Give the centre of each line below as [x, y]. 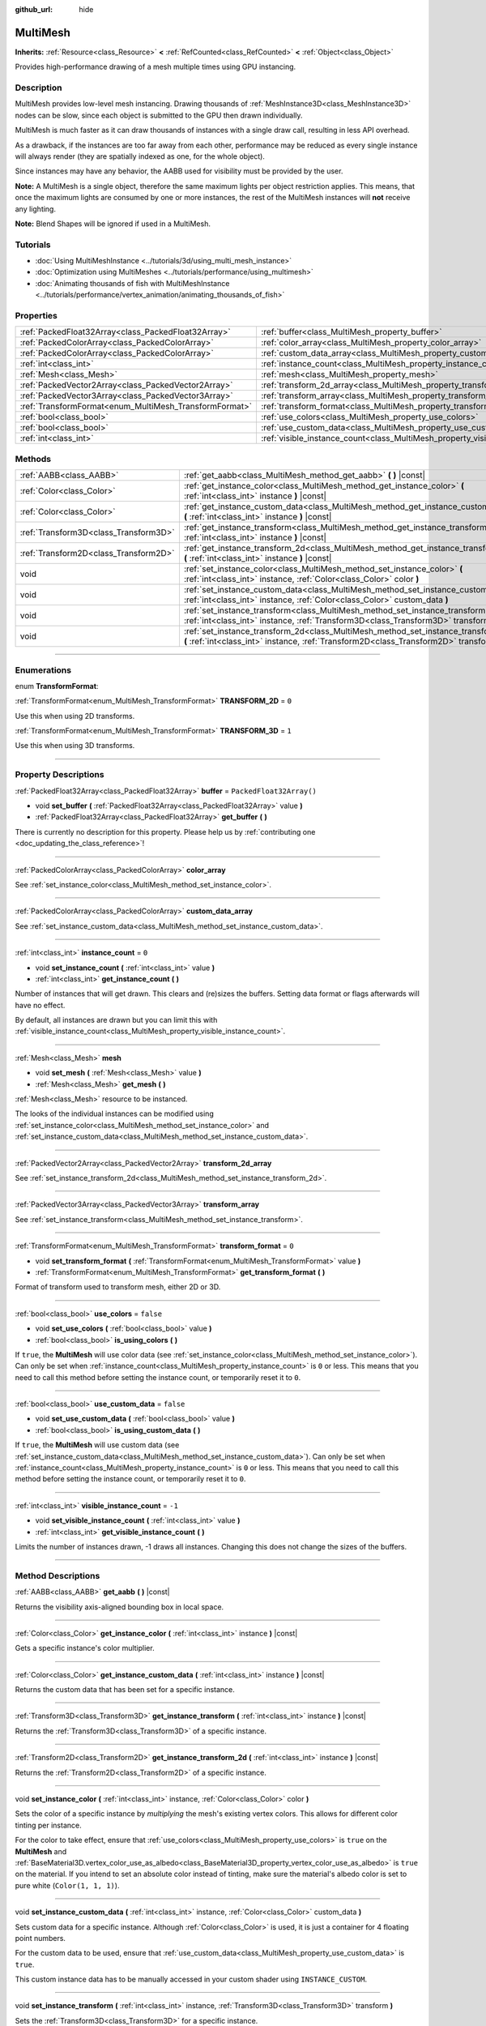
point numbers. [40, 1938]
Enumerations [43, 670]
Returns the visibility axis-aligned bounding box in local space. [119, 1607]
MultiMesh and [41, 1851]
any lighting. [36, 209]
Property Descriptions [60, 775]
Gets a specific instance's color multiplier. [85, 1648]
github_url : [34, 9]
